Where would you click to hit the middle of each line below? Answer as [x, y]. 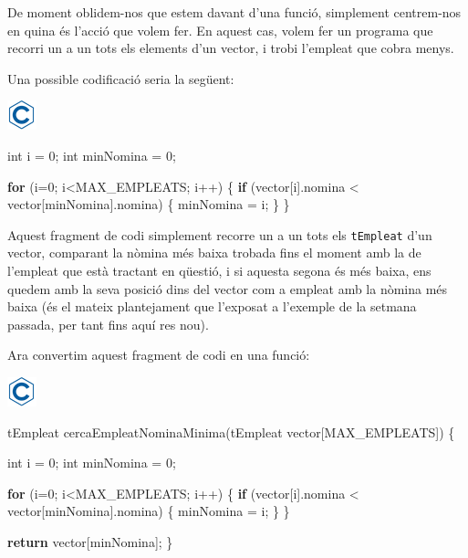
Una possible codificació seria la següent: [121, 78]
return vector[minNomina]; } [90, 541]
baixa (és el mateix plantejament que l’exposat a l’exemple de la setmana [212, 306]
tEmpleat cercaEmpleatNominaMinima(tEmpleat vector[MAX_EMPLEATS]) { [231, 432]
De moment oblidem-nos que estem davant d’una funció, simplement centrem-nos [234, 12]
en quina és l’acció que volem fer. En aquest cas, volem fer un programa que [220, 30]
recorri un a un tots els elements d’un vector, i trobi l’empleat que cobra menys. [231, 48]
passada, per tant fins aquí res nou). [108, 324]
